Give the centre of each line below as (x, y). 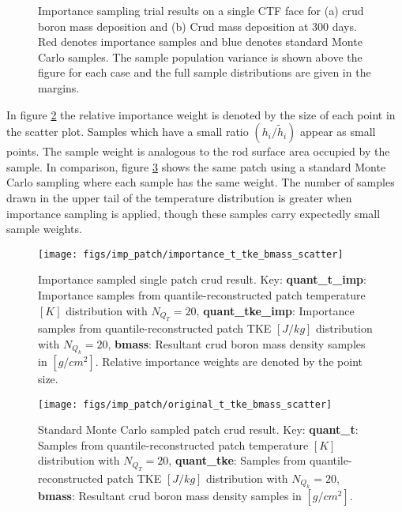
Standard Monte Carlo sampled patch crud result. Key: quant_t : (198, 429)
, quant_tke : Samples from (237, 460)
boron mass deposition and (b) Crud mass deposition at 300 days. (197, 26)
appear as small (338, 132)
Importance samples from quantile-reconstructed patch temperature (202, 294)
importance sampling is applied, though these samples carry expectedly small (193, 213)
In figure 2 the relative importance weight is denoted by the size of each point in (201, 114)
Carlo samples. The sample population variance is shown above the (200, 56)
